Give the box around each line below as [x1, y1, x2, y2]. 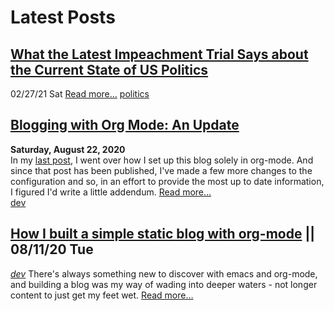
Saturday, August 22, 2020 [10, 143, 126, 155]
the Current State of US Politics [10, 61, 209, 78]
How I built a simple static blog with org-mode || [10, 226, 316, 243]
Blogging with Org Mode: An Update [10, 117, 240, 134]
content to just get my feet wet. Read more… [10, 289, 194, 301]
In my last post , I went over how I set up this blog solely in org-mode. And [10, 154, 314, 166]
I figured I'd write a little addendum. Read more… [10, 186, 212, 198]
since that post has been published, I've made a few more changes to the [10, 164, 313, 176]
